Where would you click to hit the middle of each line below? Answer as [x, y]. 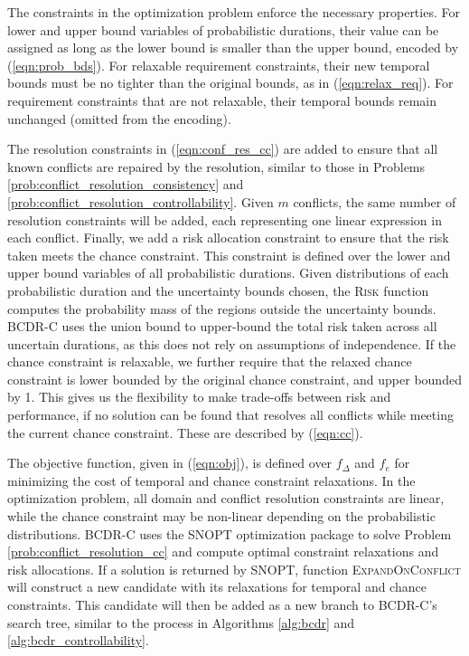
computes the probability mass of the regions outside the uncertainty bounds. [222, 308]
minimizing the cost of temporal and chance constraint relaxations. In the [211, 480]
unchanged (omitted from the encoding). [119, 118]
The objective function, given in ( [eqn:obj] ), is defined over [170, 463]
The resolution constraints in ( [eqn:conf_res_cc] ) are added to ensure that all [223, 149]
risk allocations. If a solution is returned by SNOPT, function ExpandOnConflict [234, 569]
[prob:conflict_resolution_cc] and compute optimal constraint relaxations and [223, 551]
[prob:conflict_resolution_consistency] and [126, 184]
